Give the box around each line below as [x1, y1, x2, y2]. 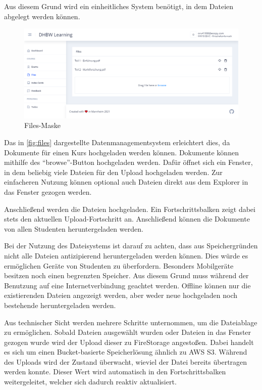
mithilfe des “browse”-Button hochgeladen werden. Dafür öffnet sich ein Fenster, [4, 157, 253, 167]
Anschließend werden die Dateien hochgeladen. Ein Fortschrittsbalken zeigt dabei [4, 203, 255, 214]
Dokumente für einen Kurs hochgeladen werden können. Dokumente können [4, 147, 239, 157]
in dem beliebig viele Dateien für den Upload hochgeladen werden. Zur [4, 166, 223, 177]
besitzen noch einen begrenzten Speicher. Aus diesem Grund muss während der [4, 270, 249, 281]
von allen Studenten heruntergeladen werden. [4, 223, 143, 234]
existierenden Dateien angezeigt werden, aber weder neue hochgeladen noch [4, 290, 238, 300]
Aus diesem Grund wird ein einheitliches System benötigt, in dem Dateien [4, 1, 234, 11]
